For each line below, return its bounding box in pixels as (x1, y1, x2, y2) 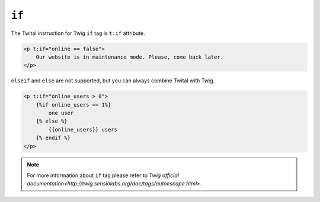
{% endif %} (36, 134, 71, 142)
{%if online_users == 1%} (36, 101, 111, 108)
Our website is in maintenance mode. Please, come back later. (36, 53, 224, 60)
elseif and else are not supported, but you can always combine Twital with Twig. (11, 77, 215, 84)
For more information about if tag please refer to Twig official (27, 172, 179, 179)
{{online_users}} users (48, 126, 118, 133)
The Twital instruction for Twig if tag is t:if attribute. (11, 30, 145, 37)
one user (48, 110, 74, 117)
